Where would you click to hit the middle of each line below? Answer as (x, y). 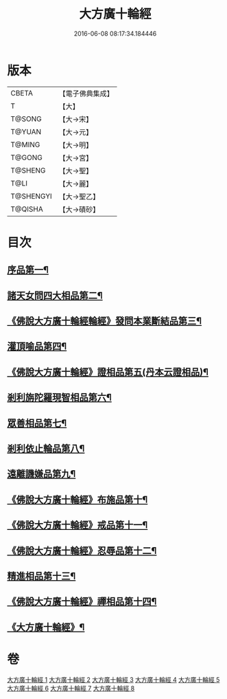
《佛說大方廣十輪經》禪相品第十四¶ (82, 602)
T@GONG (26, 157)
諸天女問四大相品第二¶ (55, 295)
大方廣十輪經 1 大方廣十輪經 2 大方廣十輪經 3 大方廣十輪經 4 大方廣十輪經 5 (113, 679)
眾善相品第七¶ (37, 423)
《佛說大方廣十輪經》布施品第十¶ (77, 499)
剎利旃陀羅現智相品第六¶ (59, 398)
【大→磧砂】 (79, 209)
